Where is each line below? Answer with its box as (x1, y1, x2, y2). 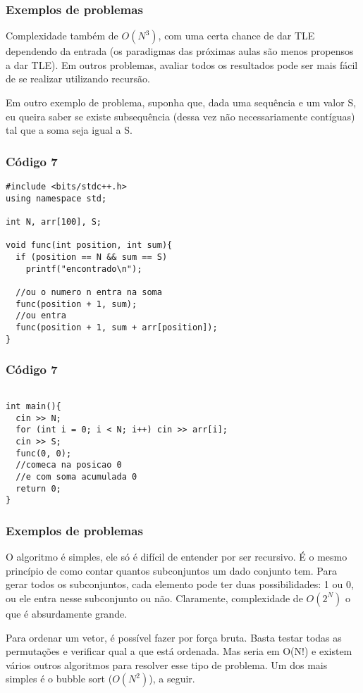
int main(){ (6, 401, 61, 412)
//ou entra (16, 311, 66, 321)
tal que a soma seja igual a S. (6, 123, 133, 137)
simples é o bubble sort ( (6, 671, 113, 686)
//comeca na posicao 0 (16, 460, 122, 470)
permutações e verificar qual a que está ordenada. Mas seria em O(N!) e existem (6, 644, 352, 658)
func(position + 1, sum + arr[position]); (16, 322, 218, 332)
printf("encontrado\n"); (25, 263, 142, 274)
